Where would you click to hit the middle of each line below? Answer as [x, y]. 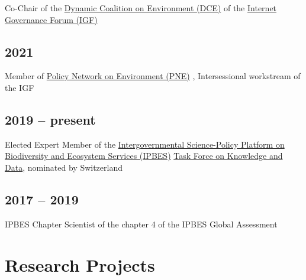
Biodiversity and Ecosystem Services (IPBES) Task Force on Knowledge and [144, 156]
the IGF [20, 87]
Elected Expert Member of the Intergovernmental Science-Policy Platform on [145, 144]
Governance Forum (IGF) [51, 19]
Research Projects [80, 264]
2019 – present [50, 119]
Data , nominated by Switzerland [64, 167]
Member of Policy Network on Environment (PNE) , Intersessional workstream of [153, 76]
